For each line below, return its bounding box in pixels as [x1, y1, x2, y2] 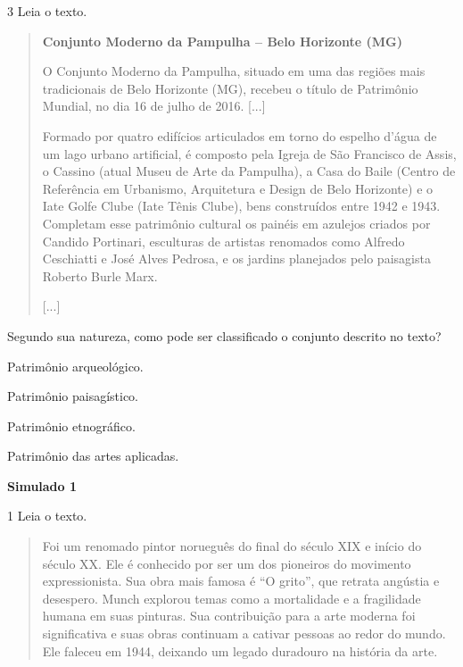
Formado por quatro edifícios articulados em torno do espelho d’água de [42, 126, 437, 145]
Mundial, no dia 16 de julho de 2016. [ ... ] [42, 96, 266, 115]
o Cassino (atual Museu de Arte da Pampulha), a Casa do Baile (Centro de [42, 162, 456, 180]
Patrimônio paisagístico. [7, 387, 139, 405]
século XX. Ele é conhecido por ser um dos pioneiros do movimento [42, 554, 411, 572]
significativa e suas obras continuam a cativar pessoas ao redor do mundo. [42, 624, 446, 643]
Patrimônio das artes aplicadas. [7, 446, 179, 465]
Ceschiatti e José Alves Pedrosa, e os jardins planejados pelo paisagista [42, 249, 431, 268]
